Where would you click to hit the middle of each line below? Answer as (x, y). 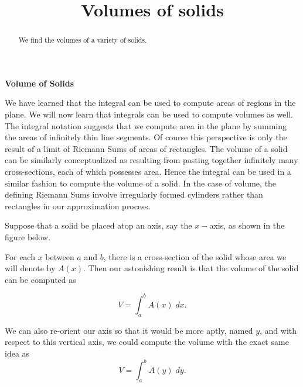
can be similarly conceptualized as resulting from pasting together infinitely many (151, 160)
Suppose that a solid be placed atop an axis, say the (98, 225)
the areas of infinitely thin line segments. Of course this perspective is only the (146, 137)
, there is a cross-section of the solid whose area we (195, 256)
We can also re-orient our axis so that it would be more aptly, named (129, 330)
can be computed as (40, 279)
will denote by (30, 268)
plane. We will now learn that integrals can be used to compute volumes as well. (149, 114)
